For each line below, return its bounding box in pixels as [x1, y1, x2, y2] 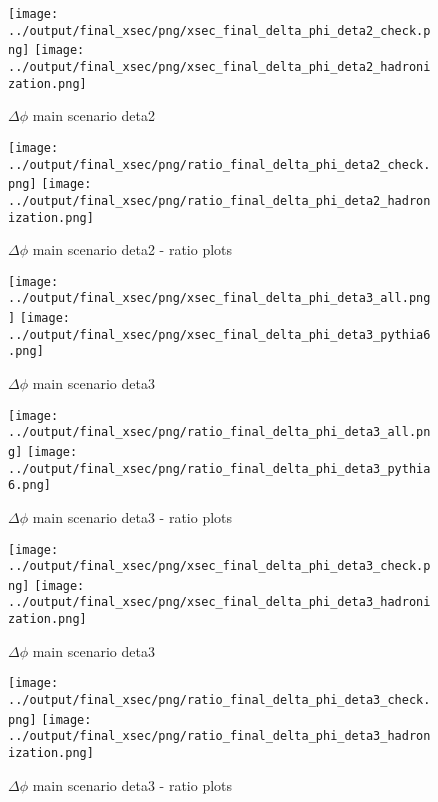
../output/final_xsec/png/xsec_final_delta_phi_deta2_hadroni [8, 59, 431, 74]
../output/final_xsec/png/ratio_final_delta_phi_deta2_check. [8, 157, 431, 172]
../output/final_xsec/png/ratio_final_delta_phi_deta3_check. [8, 693, 431, 708]
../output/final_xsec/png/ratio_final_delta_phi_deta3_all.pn [8, 425, 431, 440]
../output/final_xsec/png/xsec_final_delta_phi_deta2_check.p [8, 23, 431, 38]
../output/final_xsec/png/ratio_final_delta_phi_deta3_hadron [8, 729, 431, 744]
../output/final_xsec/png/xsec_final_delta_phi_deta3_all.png [8, 291, 431, 306]
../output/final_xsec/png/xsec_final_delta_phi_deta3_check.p [8, 559, 431, 574]
